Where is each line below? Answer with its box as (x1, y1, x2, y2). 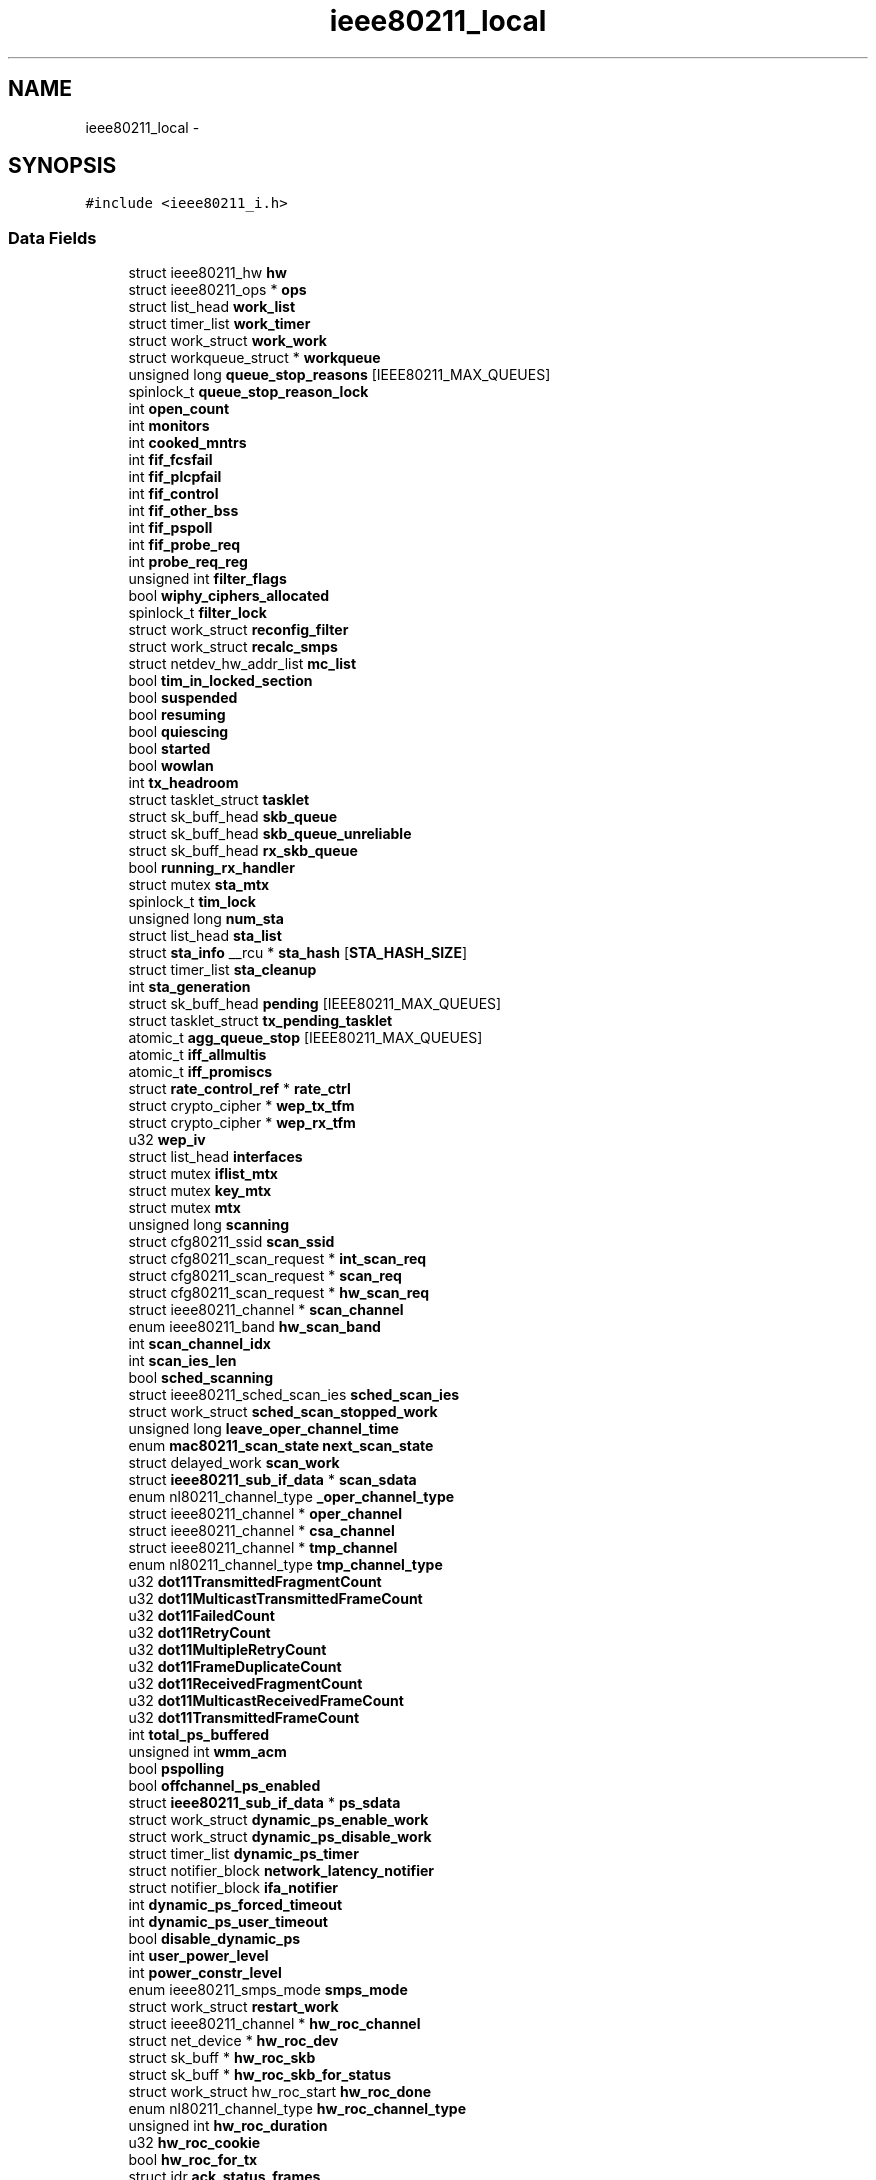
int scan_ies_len (128, 1352, 237, 1370)
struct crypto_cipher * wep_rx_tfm (128, 1114, 356, 1132)
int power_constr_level (128, 1964, 282, 1982)
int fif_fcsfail (128, 451, 213, 469)
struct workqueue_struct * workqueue (128, 349, 381, 367)
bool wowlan (128, 757, 214, 775)
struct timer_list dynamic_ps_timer (128, 1845, 359, 1863)
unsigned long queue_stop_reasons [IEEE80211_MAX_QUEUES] (128, 366, 551, 384)
